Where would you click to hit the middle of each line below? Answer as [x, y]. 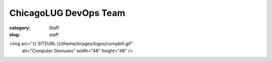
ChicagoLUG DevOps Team [67, 13]
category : [20, 28]
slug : [15, 34]
